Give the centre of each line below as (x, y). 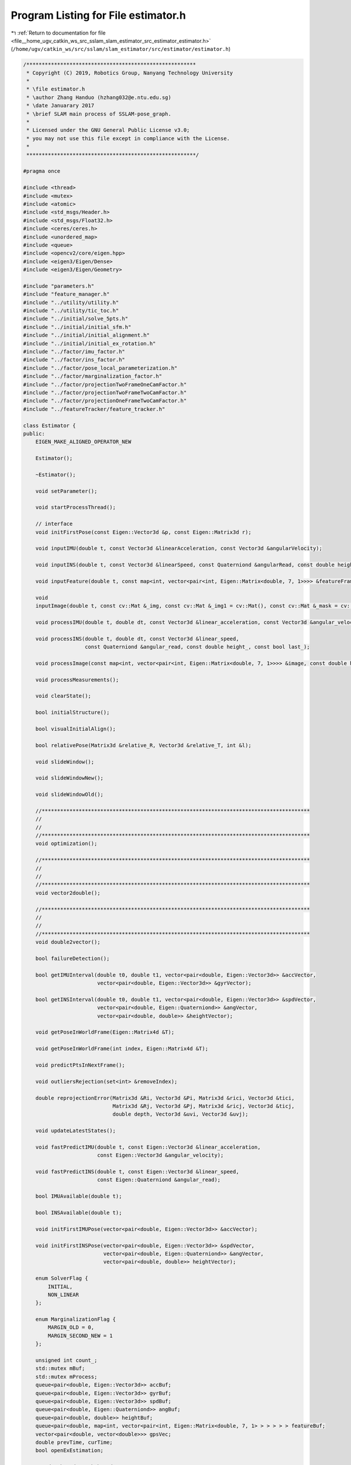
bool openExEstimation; (69, 1451)
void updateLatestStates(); (76, 1131)
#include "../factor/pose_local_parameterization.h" (100, 368)
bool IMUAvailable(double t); (79, 1196)
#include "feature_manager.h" (66, 294)
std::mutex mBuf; (60, 1369)
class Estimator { (49, 425)
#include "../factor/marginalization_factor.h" (92, 376)
